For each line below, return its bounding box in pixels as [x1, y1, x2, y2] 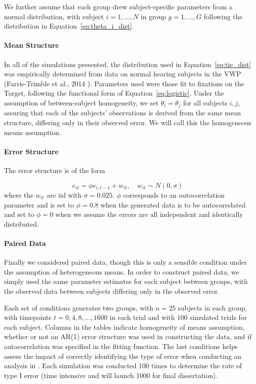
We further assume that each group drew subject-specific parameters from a [4, 1, 232, 11]
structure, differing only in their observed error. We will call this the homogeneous [4, 117, 252, 127]
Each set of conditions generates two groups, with [4, 302, 153, 313]
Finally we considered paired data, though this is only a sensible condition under [4, 257, 247, 267]
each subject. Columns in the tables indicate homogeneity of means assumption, [4, 321, 245, 332]
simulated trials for [190, 312, 247, 322]
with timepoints [4, 312, 52, 322]
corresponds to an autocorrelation [123, 190, 225, 200]
